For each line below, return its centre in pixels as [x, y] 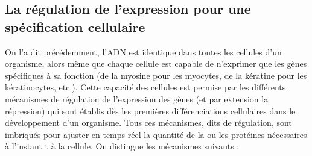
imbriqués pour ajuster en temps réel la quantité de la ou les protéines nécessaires [156, 134]
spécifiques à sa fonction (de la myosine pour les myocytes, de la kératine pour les [156, 75]
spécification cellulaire [75, 26]
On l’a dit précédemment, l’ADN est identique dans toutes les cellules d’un [143, 51]
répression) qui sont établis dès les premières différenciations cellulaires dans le [150, 111]
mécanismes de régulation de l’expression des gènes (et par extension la [137, 98]
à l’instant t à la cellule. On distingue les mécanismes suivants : [122, 146]
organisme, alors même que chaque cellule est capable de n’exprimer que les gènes [156, 64]
